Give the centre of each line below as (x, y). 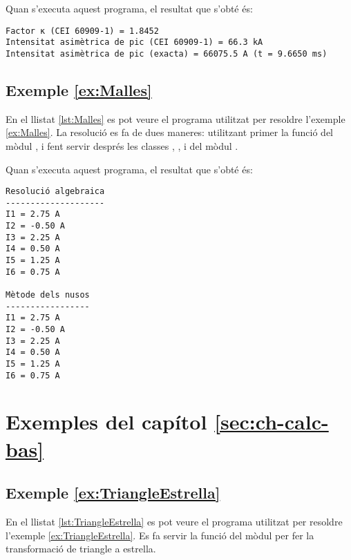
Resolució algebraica (55, 192)
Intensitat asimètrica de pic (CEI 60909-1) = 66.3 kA (134, 42)
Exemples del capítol (106, 422)
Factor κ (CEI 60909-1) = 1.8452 (82, 31)
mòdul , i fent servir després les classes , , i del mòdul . (122, 145)
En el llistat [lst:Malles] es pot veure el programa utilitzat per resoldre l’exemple (175, 118)
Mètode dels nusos (48, 295)
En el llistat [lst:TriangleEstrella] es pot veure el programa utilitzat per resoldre (174, 522)
